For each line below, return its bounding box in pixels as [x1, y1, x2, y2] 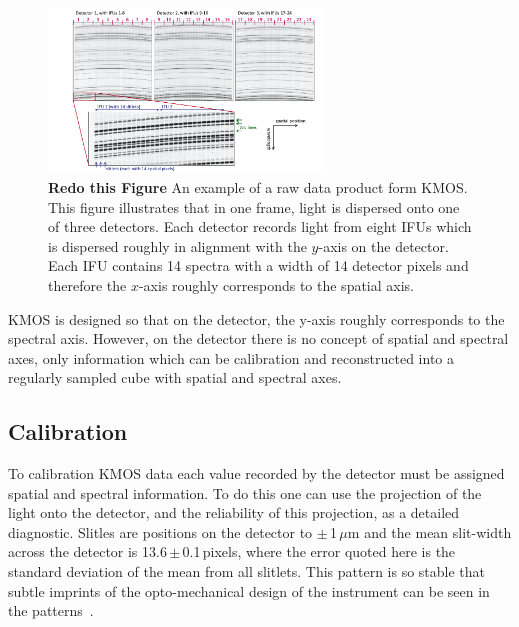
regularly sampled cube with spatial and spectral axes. [8, 367, 342, 388]
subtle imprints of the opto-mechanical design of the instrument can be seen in [8, 580, 490, 601]
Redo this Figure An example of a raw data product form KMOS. [48, 176, 468, 197]
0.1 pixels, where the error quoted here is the [182, 541, 456, 562]
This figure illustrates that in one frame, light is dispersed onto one [48, 196, 460, 217]
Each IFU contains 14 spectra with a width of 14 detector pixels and [48, 255, 469, 276]
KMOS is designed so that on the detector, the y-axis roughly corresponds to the [8, 308, 505, 329]
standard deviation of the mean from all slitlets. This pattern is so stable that [8, 561, 486, 582]
